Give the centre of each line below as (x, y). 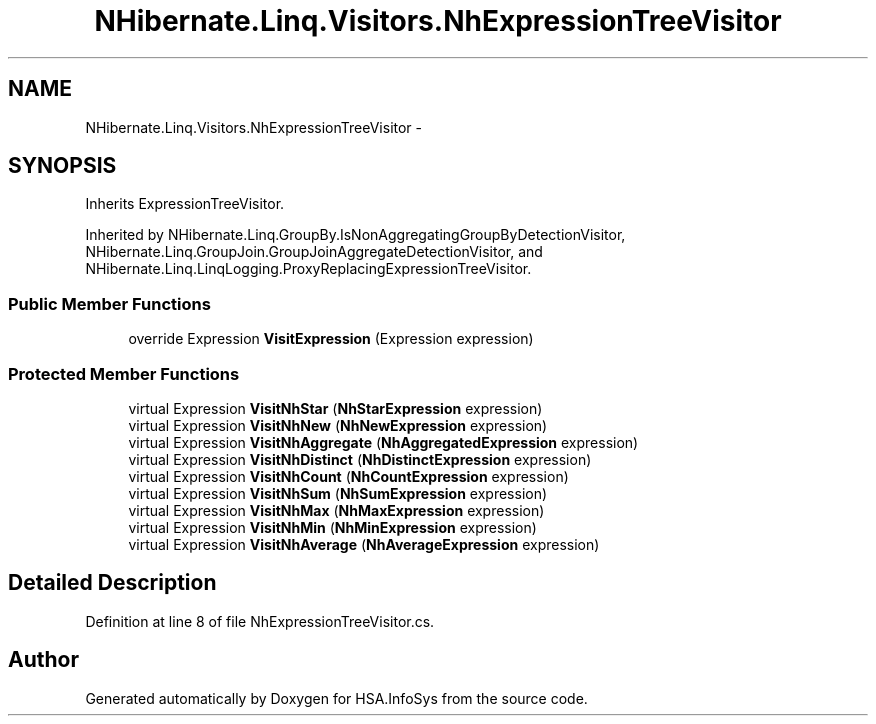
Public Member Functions (109, 303)
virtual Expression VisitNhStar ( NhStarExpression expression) (335, 408)
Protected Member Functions (124, 373)
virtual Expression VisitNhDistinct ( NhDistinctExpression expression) (360, 459)
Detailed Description (112, 583)
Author (43, 660)
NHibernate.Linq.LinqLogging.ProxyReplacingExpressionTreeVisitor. (308, 269)
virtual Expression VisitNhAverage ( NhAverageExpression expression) (364, 544)
